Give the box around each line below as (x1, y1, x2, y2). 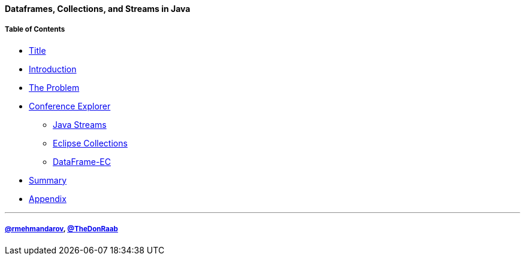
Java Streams (53, 119, 107, 130)
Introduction (29, 63, 77, 74)
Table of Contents (5, 25, 65, 34)
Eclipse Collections (53, 137, 128, 148)
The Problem (29, 82, 80, 93)
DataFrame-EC (53, 156, 111, 167)
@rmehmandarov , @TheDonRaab (5, 225, 118, 234)
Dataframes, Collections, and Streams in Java (5, 4, 191, 14)
